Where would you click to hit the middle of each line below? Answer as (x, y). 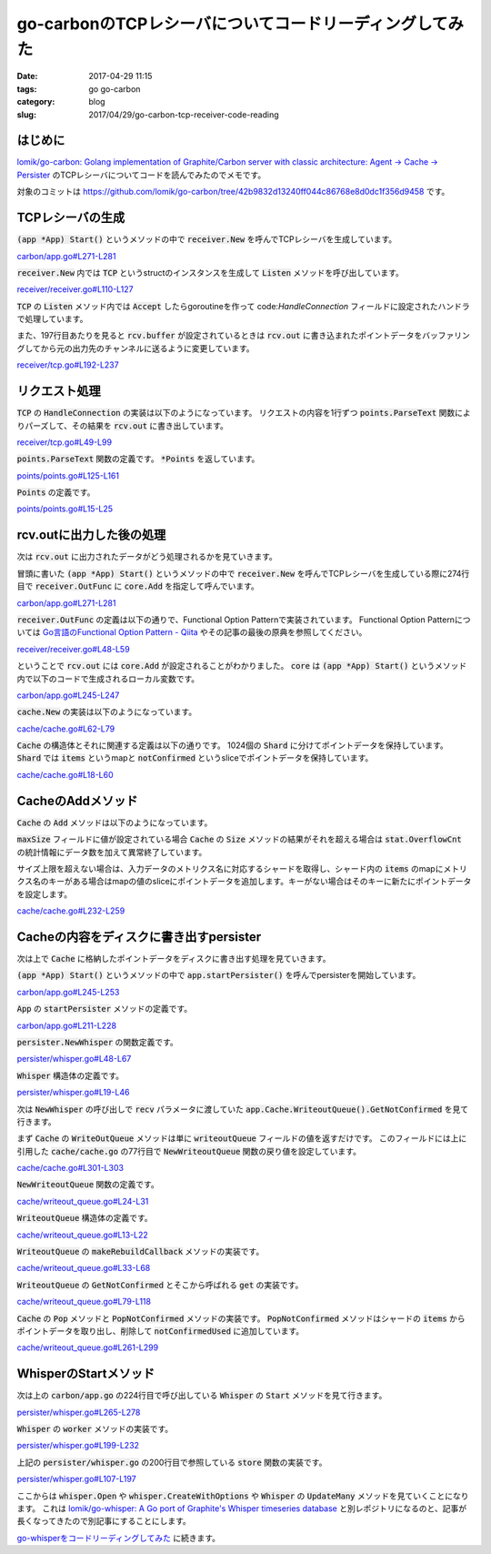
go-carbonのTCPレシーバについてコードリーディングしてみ (240, 24)
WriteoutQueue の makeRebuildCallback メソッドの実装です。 (140, 1252)
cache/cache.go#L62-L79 (66, 729)
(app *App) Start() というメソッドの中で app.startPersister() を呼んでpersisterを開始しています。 (219, 975)
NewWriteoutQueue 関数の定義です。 (88, 1185)
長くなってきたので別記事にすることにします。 (104, 1521)
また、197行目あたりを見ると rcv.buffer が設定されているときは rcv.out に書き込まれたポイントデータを (220, 336)
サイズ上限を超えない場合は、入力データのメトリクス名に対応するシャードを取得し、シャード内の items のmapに (230, 868)
